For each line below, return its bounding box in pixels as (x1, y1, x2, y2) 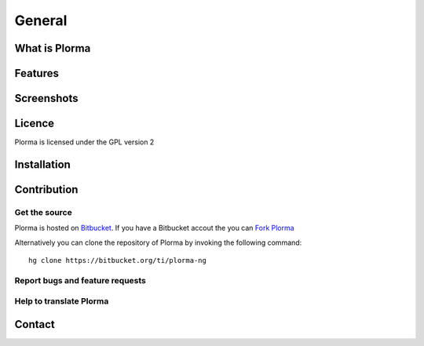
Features (14, 67, 59, 80)
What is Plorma (14, 42, 91, 55)
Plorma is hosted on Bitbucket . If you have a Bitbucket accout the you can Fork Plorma (14, 224, 294, 233)
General (14, 12, 68, 29)
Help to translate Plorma (14, 296, 109, 307)
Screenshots (14, 92, 79, 105)
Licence (14, 117, 55, 130)
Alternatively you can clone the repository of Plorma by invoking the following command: (14, 238, 302, 247)
